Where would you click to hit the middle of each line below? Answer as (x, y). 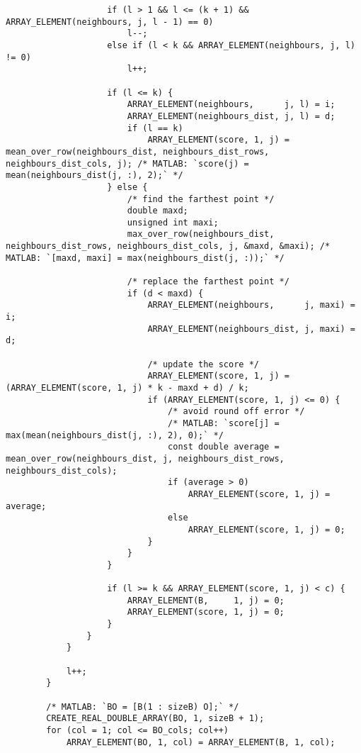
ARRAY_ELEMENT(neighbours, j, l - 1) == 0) (110, 22)
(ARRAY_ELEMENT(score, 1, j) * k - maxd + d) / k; (127, 388)
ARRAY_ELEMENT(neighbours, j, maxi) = (251, 305)
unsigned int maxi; (173, 222)
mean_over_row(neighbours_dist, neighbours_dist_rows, (138, 151)
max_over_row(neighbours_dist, (201, 234)
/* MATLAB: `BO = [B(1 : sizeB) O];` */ (143, 707)
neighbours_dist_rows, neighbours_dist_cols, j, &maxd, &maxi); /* (168, 246)
